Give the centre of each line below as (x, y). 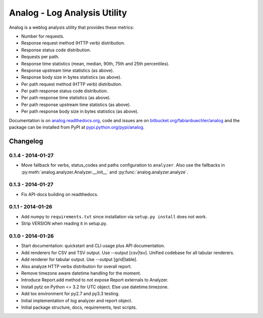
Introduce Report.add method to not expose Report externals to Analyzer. (95, 280)
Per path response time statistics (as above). (66, 98)
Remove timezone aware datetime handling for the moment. (81, 273)
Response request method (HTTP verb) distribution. (73, 43)
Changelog (26, 141)
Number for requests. (43, 36)
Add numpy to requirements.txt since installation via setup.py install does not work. (114, 216)
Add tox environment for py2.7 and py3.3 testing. (70, 294)
